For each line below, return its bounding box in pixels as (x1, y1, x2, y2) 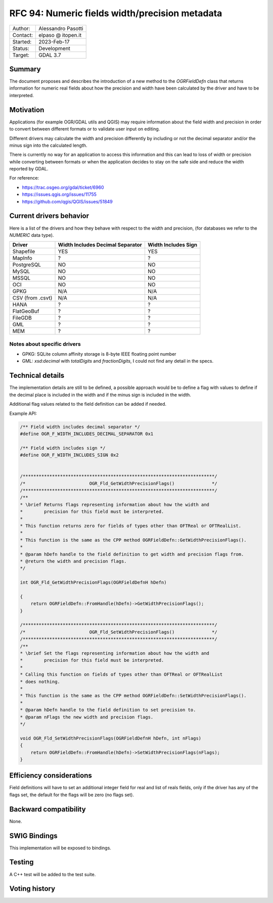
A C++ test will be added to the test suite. (9, 871, 96, 877)
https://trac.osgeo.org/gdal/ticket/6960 (22, 184, 104, 190)
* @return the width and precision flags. (20, 558, 127, 564)
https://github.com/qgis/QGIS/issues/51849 (22, 198, 113, 204)
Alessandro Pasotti (38, 25, 83, 32)
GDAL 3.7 (38, 51, 61, 58)
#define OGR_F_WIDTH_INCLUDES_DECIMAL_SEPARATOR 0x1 (20, 431, 154, 437)
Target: (12, 51, 30, 58)
